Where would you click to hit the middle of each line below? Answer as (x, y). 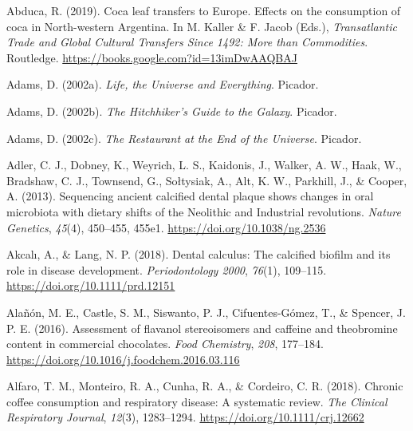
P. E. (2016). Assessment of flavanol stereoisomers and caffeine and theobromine (202, 328)
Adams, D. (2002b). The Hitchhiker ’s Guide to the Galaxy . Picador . (172, 111)
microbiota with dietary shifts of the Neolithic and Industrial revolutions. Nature (204, 211)
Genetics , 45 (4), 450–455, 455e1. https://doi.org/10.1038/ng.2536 (166, 227)
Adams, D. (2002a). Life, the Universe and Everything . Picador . (163, 84)
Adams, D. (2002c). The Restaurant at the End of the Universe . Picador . (184, 138)
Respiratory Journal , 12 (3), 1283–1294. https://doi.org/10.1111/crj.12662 (185, 417)
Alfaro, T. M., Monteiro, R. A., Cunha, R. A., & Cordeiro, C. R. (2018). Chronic (205, 386)
